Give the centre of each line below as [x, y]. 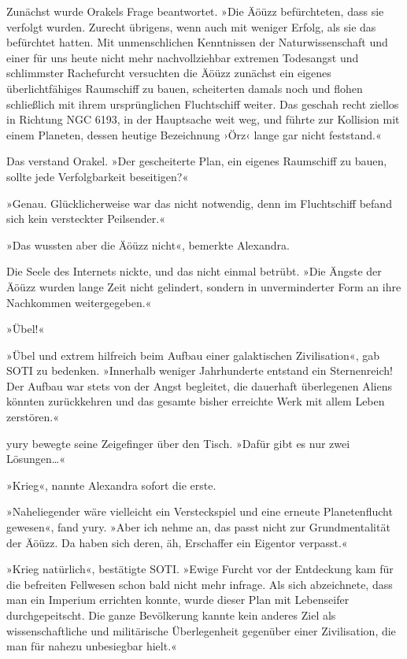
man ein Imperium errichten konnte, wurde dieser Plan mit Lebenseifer [178, 600]
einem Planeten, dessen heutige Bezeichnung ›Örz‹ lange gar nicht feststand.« [194, 134]
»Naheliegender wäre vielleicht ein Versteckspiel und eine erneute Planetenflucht [200, 511]
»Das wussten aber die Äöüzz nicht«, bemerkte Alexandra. [148, 244]
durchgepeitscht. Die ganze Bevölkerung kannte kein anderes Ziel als [171, 615]
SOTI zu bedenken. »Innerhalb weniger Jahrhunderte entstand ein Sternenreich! [200, 370]
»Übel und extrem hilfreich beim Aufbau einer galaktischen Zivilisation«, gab [193, 355]
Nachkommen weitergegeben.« [79, 302]
